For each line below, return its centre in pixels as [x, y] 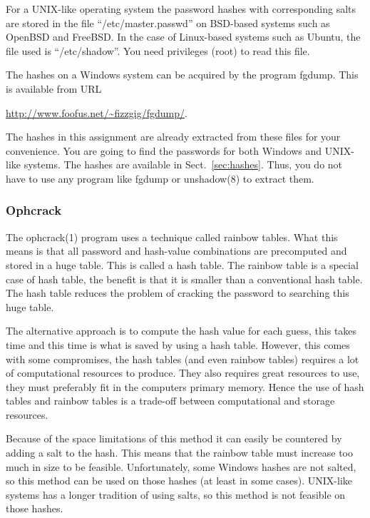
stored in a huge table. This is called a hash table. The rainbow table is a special [182, 264]
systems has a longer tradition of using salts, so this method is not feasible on [176, 494]
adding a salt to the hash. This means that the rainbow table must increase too [180, 453]
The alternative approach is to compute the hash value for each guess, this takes [181, 331]
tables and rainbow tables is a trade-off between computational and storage [170, 401]
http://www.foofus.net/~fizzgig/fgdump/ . [97, 112]
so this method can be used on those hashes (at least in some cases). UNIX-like [179, 481]
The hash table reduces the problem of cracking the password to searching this [178, 293]
